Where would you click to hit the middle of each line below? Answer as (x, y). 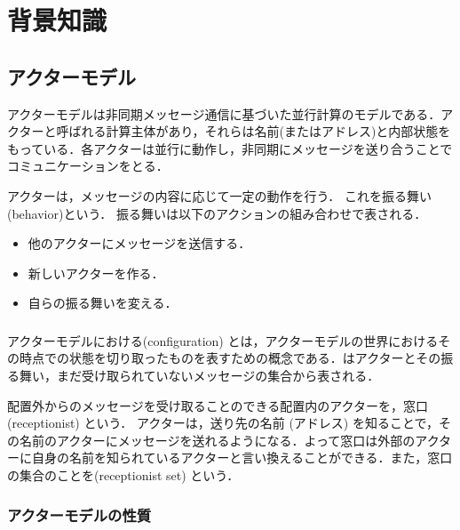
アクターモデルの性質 (79, 514)
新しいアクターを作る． (96, 273)
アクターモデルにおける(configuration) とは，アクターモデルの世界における (223, 340)
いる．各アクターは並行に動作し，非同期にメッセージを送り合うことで (248, 148)
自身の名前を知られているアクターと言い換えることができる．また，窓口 (242, 458)
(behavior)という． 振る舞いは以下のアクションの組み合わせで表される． (217, 213)
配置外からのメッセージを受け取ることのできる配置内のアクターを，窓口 (218, 405)
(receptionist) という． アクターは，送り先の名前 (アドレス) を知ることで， (223, 423)
